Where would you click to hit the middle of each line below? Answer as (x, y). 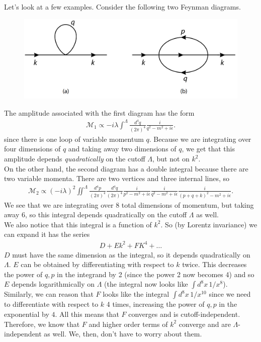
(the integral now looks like (146, 284)
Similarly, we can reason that (49, 294)
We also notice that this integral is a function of (78, 224)
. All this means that (87, 314)
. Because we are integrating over (200, 139)
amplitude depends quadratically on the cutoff (75, 159)
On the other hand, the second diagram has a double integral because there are (126, 168)
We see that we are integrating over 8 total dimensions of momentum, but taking (129, 204)
